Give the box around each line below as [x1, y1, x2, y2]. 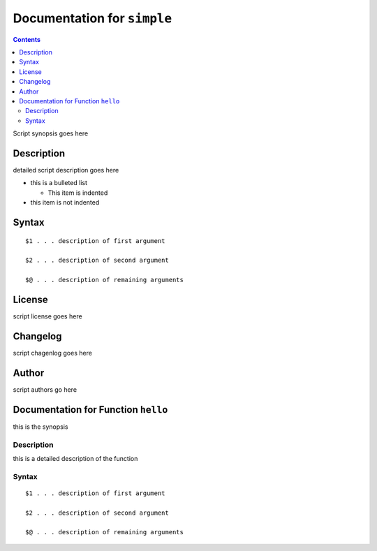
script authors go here [13, 385, 77, 394]
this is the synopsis [13, 423, 68, 431]
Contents [13, 35, 41, 43]
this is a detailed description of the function [13, 454, 138, 462]
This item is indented [47, 189, 108, 197]
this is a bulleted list [30, 179, 87, 187]
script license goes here [13, 312, 83, 321]
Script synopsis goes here [13, 129, 89, 138]
